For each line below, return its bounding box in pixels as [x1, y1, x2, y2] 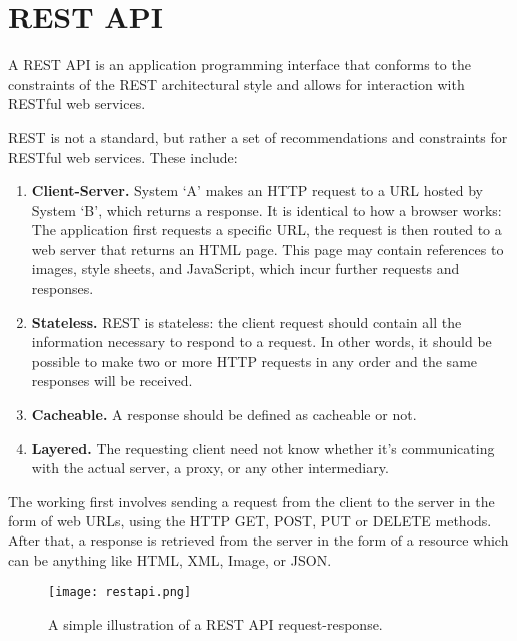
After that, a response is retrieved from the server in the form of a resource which [8, 530, 509, 550]
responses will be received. [31, 370, 193, 391]
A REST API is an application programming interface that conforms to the [8, 54, 471, 75]
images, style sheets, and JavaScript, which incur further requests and [31, 258, 460, 279]
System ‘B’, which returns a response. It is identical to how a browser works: [31, 199, 502, 220]
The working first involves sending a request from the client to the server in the [8, 490, 495, 511]
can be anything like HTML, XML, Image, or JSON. [8, 549, 332, 570]
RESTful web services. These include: [8, 146, 238, 167]
